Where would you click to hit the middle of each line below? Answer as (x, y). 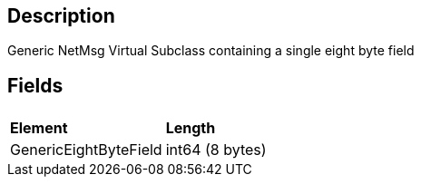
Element (39, 128)
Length (191, 128)
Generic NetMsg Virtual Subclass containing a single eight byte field (211, 51)
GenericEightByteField (86, 150)
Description (61, 16)
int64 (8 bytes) (216, 150)
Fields (35, 85)
